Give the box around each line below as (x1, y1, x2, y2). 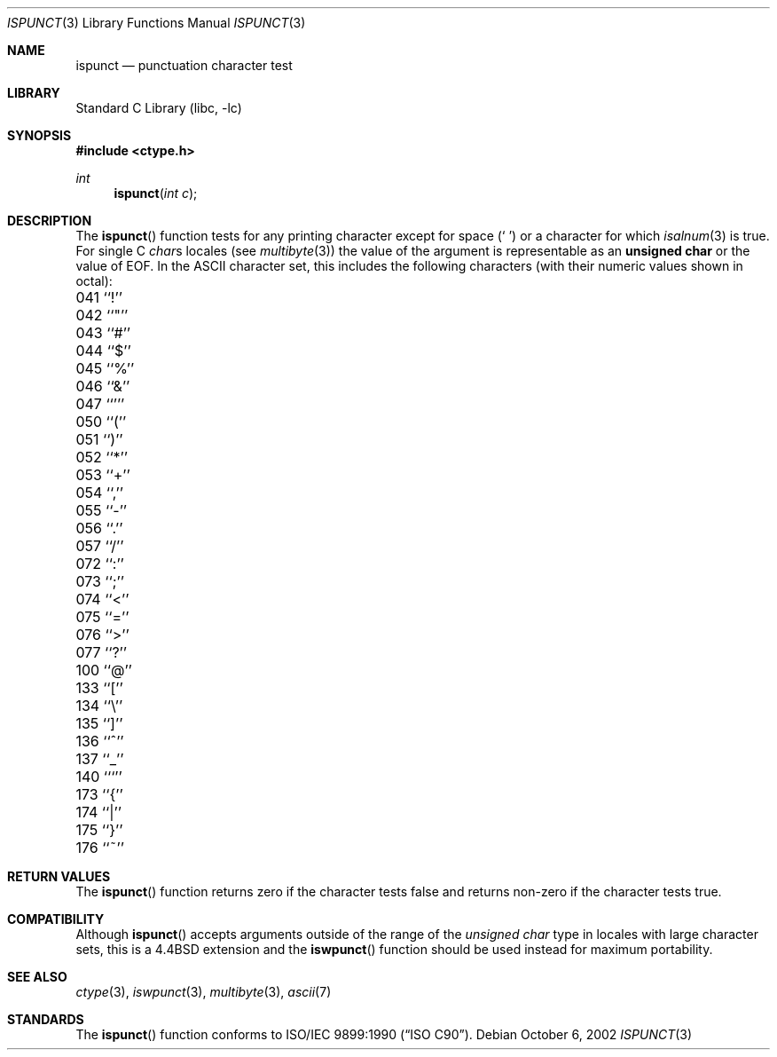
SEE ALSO (7, 969, 67, 984)
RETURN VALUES (7, 869, 111, 884)
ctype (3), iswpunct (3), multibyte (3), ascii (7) (75, 984, 332, 999)
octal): (75, 273, 113, 288)
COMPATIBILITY (7, 911, 105, 927)
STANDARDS (7, 1012, 84, 1027)
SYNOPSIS (7, 128, 72, 143)
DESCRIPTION (7, 213, 92, 228)
